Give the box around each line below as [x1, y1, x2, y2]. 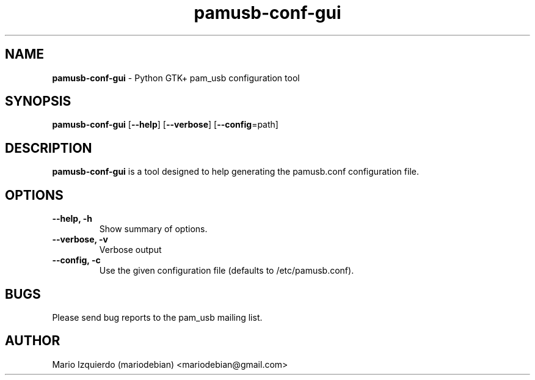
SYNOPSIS [5, 93, 71, 109]
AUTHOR [5, 333, 60, 349]
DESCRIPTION [5, 140, 92, 156]
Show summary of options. [99, 224, 208, 235]
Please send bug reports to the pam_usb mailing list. [52, 312, 263, 323]
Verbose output [99, 244, 162, 255]
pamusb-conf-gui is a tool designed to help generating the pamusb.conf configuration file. [52, 166, 419, 177]
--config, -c [52, 255, 101, 266]
